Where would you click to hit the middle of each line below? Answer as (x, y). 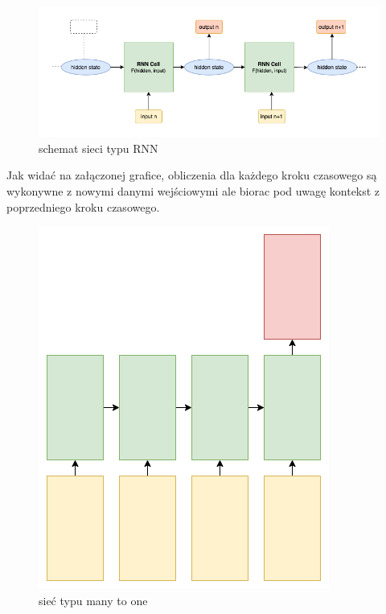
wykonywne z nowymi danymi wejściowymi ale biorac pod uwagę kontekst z (193, 190)
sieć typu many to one (93, 600)
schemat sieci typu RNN (99, 148)
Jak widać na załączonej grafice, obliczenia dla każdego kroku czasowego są (192, 175)
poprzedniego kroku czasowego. (83, 206)
